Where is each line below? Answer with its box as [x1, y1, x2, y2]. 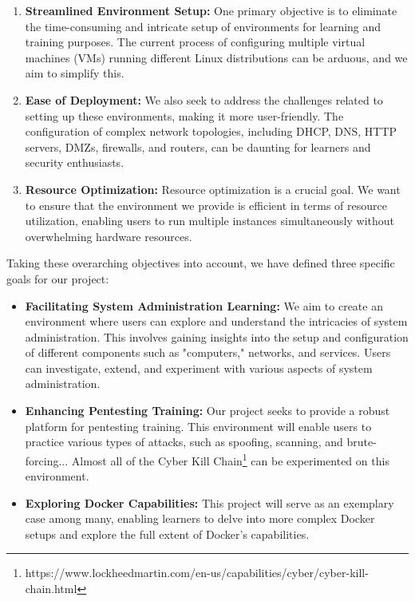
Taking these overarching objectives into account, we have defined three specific [6, 255, 395, 271]
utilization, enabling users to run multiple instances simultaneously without [25, 212, 394, 229]
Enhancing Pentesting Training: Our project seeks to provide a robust [25, 402, 390, 419]
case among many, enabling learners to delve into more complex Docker [25, 510, 375, 527]
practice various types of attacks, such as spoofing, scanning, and [25, 433, 343, 450]
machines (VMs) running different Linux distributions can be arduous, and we [25, 49, 408, 65]
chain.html [25, 580, 77, 597]
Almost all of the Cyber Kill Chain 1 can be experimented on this [71, 449, 389, 469]
